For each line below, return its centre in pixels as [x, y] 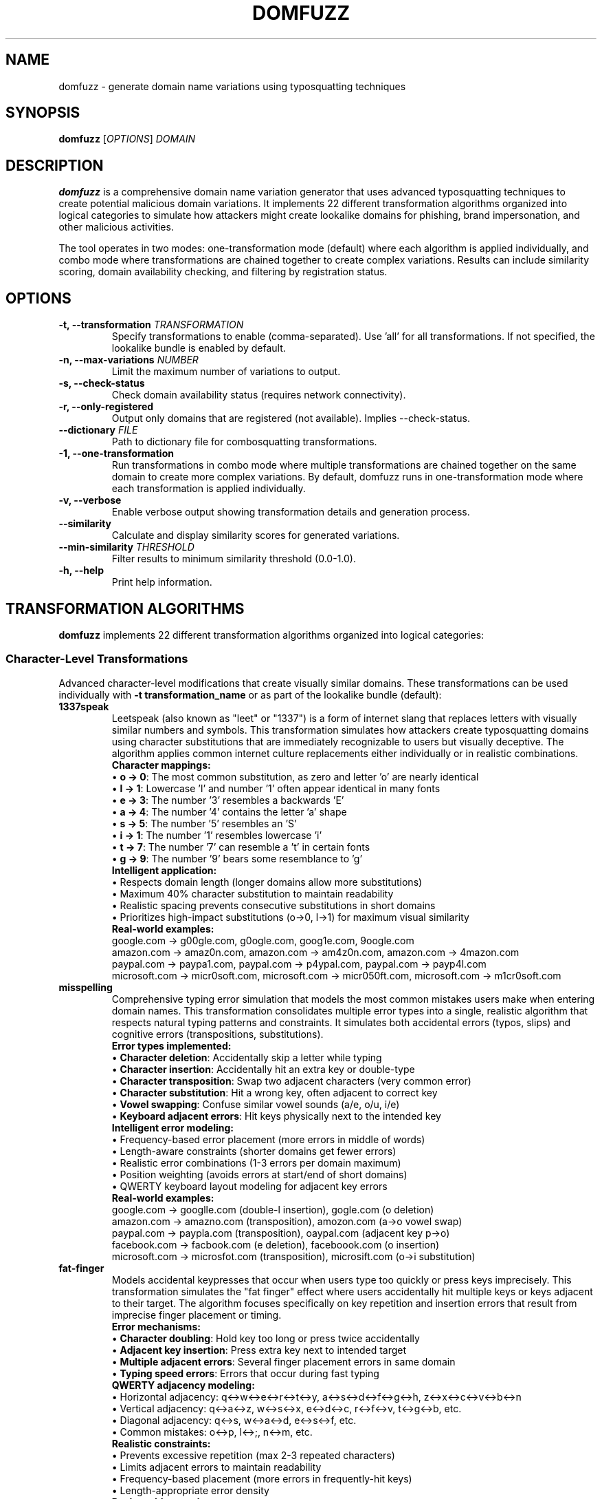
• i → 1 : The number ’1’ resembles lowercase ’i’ [217, 835]
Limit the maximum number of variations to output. [226, 372]
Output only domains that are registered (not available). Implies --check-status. [291, 418]
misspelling [86, 987]
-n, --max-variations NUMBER [129, 360]
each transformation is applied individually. [209, 489]
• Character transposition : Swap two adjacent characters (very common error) [291, 1081]
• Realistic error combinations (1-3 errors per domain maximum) [256, 1162]
